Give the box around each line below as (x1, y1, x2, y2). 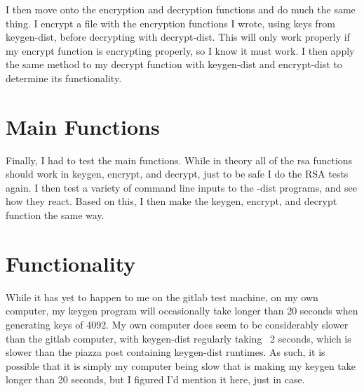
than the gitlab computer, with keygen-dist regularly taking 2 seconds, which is (6, 331, 351, 345)
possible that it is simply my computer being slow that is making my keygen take (6, 358, 356, 373)
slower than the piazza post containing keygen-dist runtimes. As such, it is (6, 345, 325, 359)
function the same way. (6, 208, 105, 223)
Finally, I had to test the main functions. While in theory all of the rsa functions (6, 152, 353, 167)
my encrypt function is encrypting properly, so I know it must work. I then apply (6, 43, 355, 58)
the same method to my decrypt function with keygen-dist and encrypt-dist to (6, 57, 342, 72)
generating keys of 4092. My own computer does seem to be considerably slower (6, 317, 349, 331)
